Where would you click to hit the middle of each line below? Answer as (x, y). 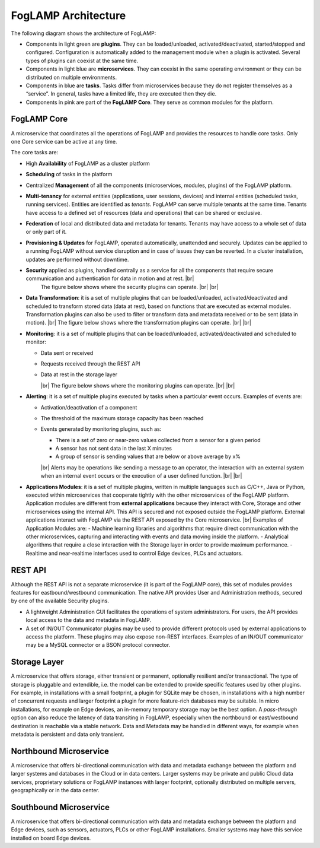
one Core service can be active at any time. (64, 141)
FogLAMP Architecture (68, 15)
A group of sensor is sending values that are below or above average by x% (148, 456)
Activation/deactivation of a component (89, 407)
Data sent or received (67, 352)
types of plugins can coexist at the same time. (82, 61)
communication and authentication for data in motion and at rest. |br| (110, 278)
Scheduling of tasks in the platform (69, 174)
